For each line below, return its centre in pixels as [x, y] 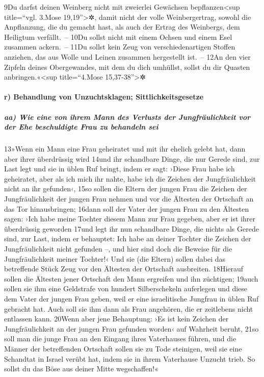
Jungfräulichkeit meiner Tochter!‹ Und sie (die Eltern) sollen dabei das [115, 258]
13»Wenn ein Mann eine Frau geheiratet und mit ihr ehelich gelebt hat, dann [125, 149]
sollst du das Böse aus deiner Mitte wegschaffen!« [81, 369]
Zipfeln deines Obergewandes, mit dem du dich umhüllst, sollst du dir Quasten [127, 67]
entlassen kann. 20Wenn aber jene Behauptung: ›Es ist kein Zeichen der [116, 319]
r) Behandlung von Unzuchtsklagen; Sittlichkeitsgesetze [104, 97]
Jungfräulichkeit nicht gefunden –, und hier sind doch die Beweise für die [118, 249]
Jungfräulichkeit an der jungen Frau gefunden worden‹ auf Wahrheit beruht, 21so [131, 328]
